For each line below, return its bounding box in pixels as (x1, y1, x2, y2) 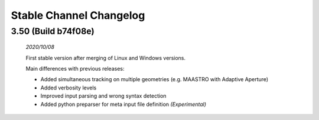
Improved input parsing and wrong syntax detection (40, 92, 167, 99)
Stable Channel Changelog (11, 9, 145, 22)
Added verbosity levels (40, 84, 97, 91)
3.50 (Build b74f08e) (11, 26, 95, 36)
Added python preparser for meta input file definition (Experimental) (40, 101, 207, 108)
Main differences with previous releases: (25, 65, 125, 72)
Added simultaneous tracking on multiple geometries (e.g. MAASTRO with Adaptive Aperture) (40, 76, 269, 83)
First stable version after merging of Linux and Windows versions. (25, 54, 186, 61)
